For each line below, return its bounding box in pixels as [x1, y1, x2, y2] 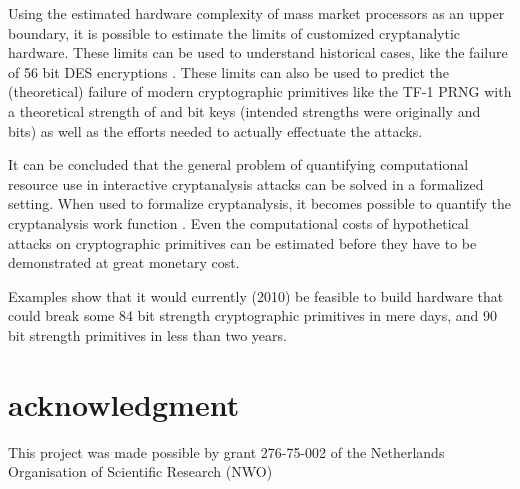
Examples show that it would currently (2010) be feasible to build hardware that [8, 285, 504, 306]
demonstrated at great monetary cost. [8, 252, 240, 273]
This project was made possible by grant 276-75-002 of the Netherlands [8, 441, 445, 462]
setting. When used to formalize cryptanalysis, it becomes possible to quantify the [8, 193, 512, 214]
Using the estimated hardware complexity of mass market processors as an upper [8, 3, 505, 23]
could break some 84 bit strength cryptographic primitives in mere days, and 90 [8, 305, 497, 326]
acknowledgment [8, 383, 240, 424]
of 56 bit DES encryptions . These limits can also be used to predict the [8, 61, 450, 82]
